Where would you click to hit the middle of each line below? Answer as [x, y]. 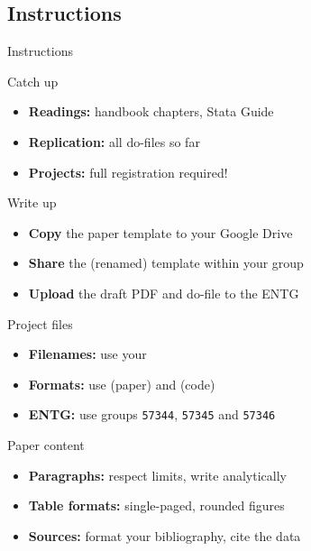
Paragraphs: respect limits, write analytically [157, 475]
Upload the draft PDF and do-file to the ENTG [164, 293]
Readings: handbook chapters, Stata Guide [151, 111]
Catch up [33, 81]
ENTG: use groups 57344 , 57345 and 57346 [152, 414]
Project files [40, 323]
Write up [32, 202]
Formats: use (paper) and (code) [122, 384]
